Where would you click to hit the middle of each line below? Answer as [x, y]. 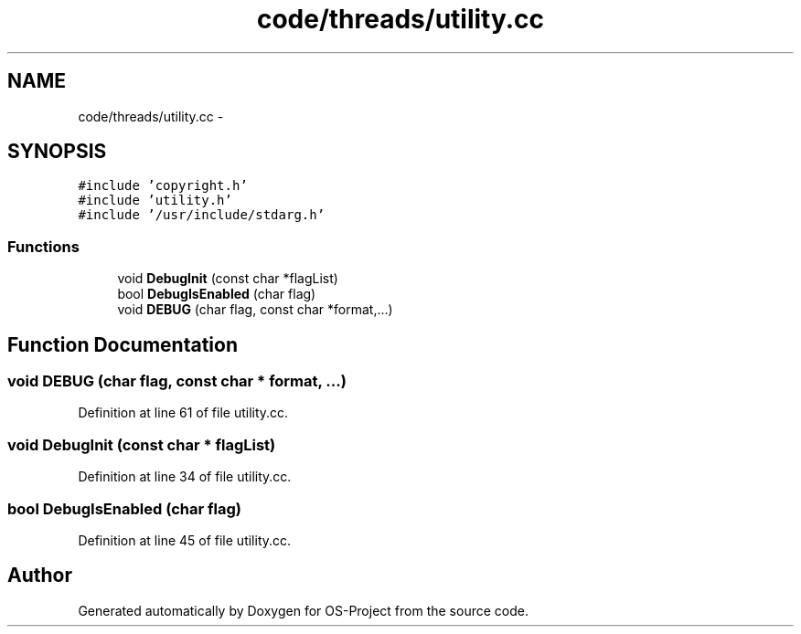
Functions [43, 246]
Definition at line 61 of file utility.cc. [183, 413]
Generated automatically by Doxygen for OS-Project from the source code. [303, 610]
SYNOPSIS [57, 152]
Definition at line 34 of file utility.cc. [185, 477]
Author [40, 576]
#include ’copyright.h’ [163, 186]
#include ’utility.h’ [155, 201]
